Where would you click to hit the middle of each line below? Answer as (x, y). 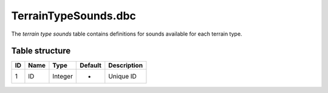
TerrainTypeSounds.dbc (74, 16)
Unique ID (122, 77)
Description (125, 65)
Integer (63, 77)
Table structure (41, 51)
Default (91, 65)
